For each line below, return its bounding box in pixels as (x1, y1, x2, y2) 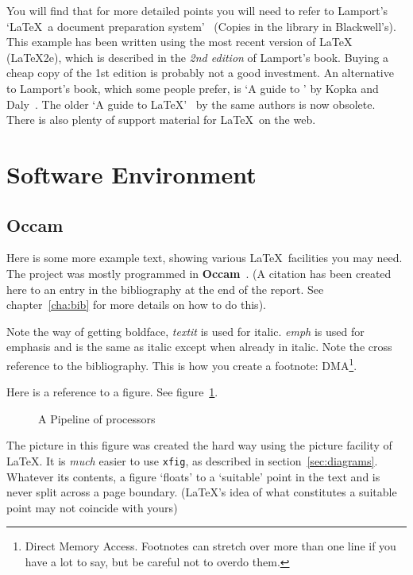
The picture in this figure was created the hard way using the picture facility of (6, 437, 392, 453)
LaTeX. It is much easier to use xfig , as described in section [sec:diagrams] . (6, 452, 378, 469)
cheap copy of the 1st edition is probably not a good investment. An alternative (6, 64, 394, 81)
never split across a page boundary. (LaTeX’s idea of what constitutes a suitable (6, 484, 397, 500)
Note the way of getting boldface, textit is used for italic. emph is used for (6, 322, 365, 339)
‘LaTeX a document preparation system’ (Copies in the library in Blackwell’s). (6, 17, 396, 34)
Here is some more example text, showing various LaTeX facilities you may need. (6, 249, 403, 266)
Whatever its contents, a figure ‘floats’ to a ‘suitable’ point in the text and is (6, 468, 380, 484)
